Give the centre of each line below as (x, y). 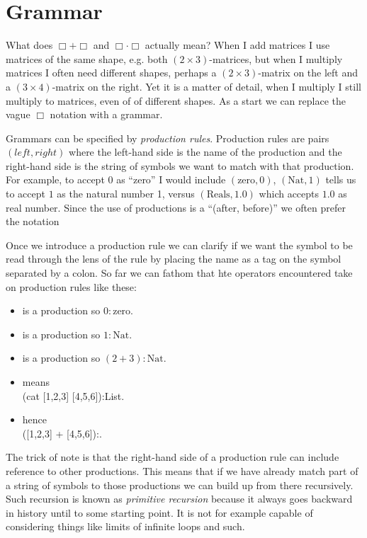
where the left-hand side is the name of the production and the (205, 152)
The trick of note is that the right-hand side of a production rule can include (173, 457)
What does (29, 45)
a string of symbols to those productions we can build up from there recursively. (180, 485)
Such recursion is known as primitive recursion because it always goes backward (179, 499)
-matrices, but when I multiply (276, 58)
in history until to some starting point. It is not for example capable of (159, 512)
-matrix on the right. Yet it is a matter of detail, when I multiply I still (207, 86)
